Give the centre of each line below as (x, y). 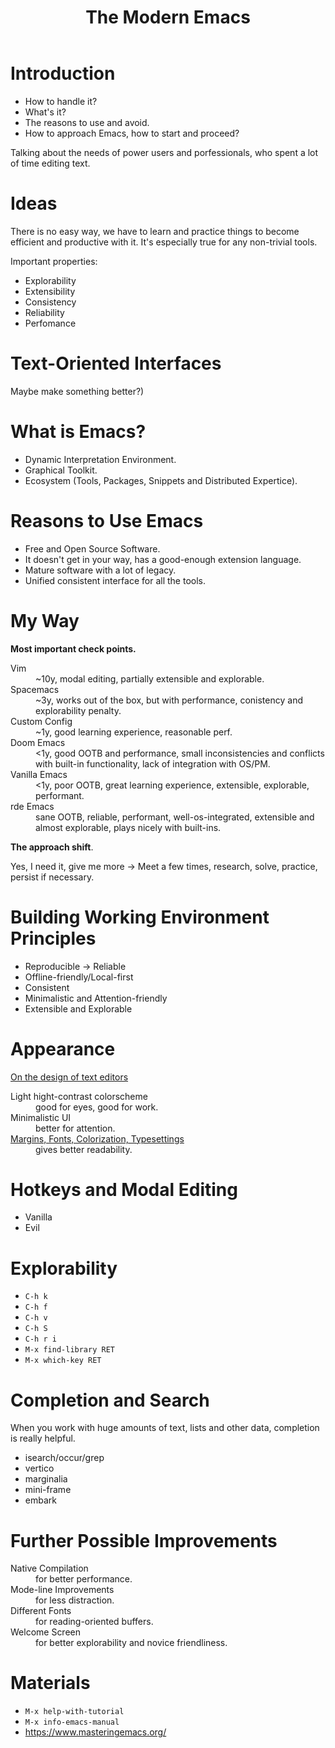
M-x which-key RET (63, 1361)
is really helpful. (43, 1438)
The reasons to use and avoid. (87, 122)
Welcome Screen (46, 1632)
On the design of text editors (69, 1077)
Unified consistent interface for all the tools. (115, 580)
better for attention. (75, 1128)
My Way (45, 620)
